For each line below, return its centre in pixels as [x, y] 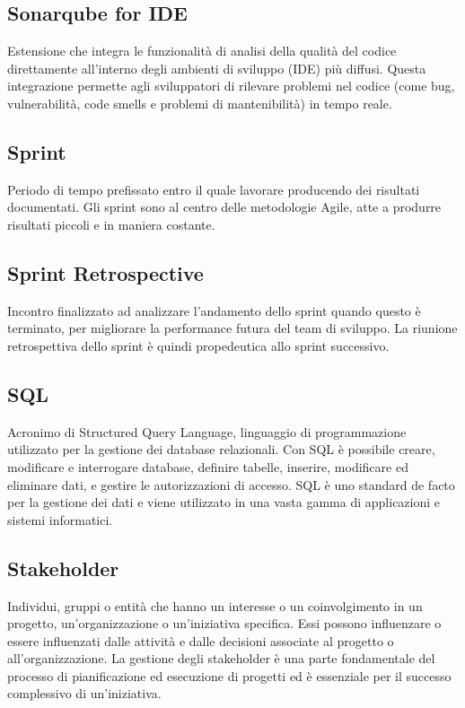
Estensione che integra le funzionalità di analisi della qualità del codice [202, 51]
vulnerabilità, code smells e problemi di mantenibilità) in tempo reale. [200, 103]
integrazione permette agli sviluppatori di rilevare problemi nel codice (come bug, [231, 86]
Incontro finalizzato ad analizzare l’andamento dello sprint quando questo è [214, 310]
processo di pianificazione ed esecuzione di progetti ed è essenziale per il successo [229, 675]
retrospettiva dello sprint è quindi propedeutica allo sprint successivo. [198, 345]
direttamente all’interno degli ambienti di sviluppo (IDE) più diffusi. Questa [217, 68]
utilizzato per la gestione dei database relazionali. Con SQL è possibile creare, [221, 449]
